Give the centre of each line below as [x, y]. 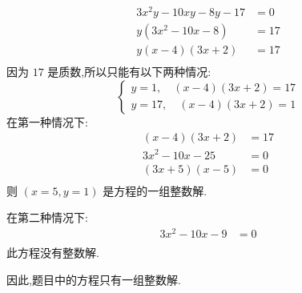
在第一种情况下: [47, 121]
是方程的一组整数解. [155, 190]
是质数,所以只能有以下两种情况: [129, 72]
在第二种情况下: [47, 217]
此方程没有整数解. [53, 252]
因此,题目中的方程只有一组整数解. [94, 279]
